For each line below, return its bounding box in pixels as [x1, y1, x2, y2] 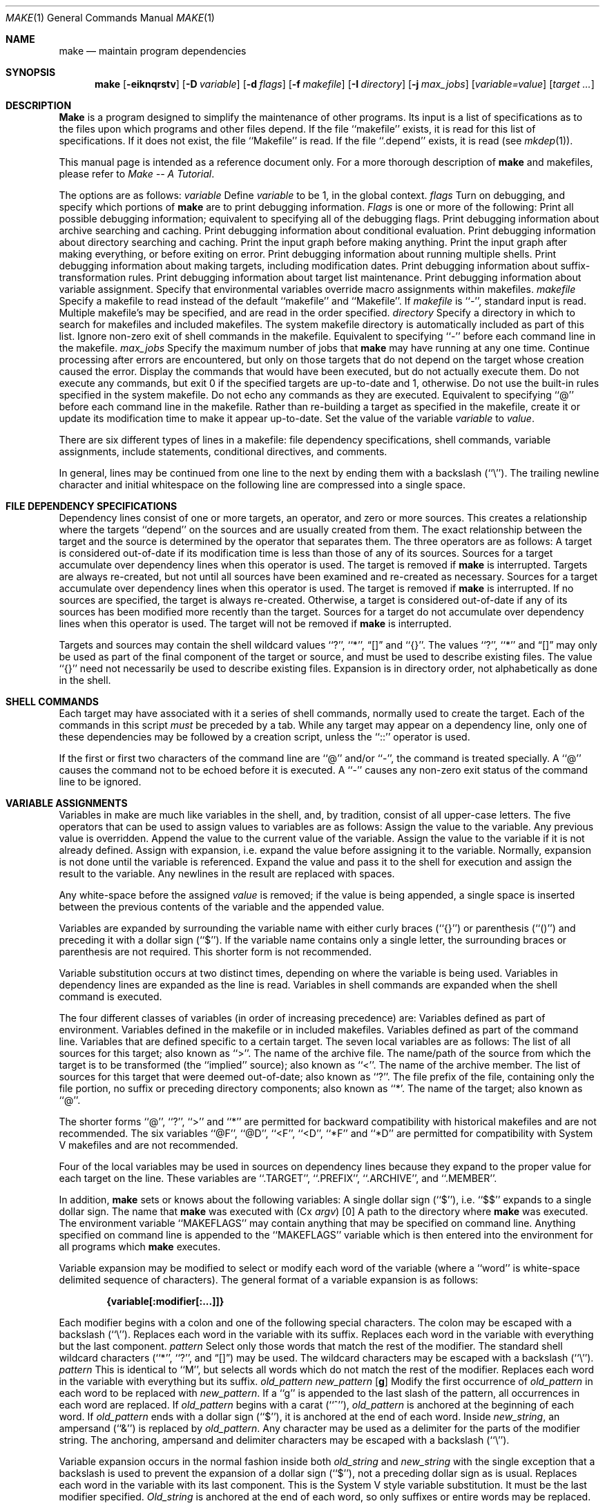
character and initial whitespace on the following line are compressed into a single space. [59, 479, 465, 490]
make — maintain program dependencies [59, 45, 247, 57]
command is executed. [59, 991, 162, 1002]
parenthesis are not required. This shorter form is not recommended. [59, 946, 372, 957]
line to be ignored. [59, 776, 142, 788]
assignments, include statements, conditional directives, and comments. [59, 446, 387, 457]
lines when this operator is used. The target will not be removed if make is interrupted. [59, 618, 452, 629]
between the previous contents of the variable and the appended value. [59, 901, 385, 913]
